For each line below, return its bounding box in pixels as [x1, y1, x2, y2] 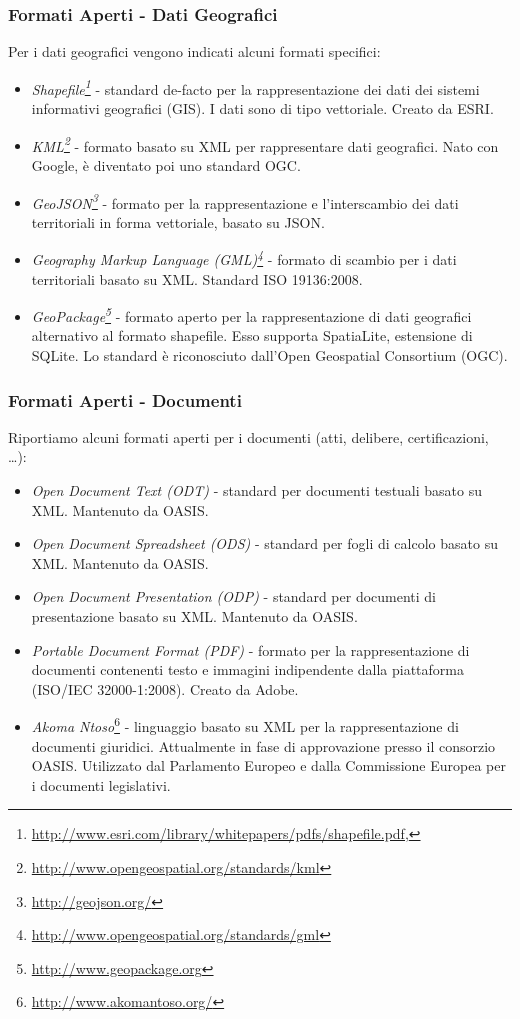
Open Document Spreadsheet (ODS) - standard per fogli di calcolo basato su [31, 533, 498, 554]
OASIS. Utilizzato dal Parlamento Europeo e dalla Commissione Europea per [31, 755, 506, 776]
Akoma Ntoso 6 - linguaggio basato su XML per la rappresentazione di [31, 713, 459, 737]
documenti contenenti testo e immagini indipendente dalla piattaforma [31, 659, 464, 680]
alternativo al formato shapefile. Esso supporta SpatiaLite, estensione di [31, 325, 473, 346]
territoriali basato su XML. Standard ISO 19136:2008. [31, 268, 363, 289]
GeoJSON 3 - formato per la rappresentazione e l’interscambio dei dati [31, 189, 459, 213]
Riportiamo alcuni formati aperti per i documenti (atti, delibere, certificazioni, [8, 426, 489, 447]
